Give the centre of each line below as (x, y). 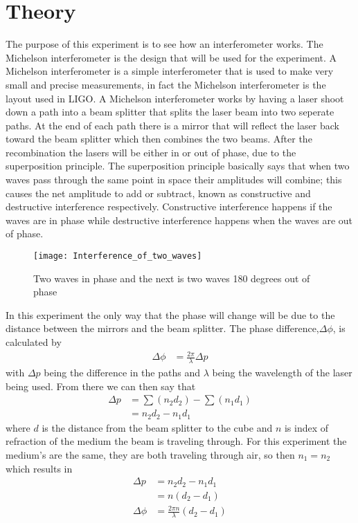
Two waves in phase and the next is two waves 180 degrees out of (172, 278)
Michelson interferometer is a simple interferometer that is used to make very (170, 71)
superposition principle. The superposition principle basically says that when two (178, 166)
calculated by (34, 342)
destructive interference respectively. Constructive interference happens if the (169, 207)
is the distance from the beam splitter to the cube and (157, 427)
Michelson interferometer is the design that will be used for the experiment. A (171, 57)
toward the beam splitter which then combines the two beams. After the (159, 139)
